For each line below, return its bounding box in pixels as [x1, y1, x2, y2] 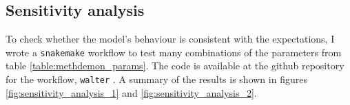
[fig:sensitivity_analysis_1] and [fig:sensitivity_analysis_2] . [6, 85, 257, 100]
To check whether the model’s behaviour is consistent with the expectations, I [6, 32, 335, 46]
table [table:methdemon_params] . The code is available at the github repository [6, 58, 344, 73]
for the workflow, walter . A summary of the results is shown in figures [6, 72, 307, 86]
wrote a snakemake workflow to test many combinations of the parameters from [6, 45, 342, 59]
